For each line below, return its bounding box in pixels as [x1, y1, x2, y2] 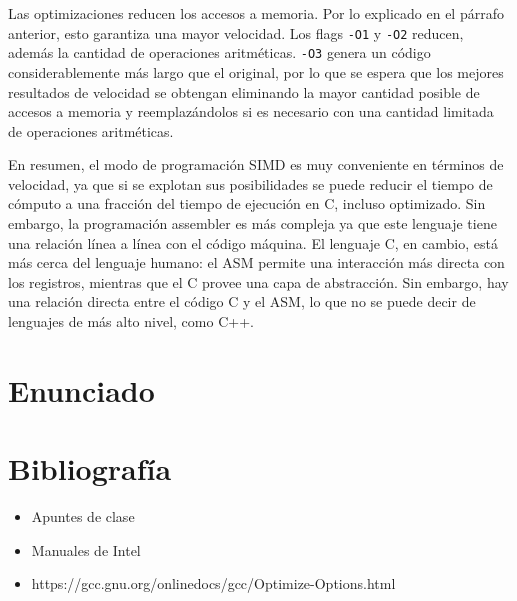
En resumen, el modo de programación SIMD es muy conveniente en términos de [8, 154, 504, 175]
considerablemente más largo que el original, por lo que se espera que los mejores [8, 61, 504, 82]
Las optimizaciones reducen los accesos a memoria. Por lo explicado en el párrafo [8, 3, 504, 23]
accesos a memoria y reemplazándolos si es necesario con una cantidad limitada [8, 101, 494, 122]
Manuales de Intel [31, 539, 141, 560]
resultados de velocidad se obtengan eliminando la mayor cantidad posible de [8, 81, 480, 102]
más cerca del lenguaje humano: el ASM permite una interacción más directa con [8, 252, 505, 273]
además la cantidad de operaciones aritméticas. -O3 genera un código [8, 42, 431, 63]
